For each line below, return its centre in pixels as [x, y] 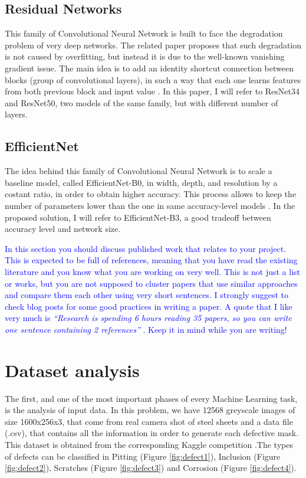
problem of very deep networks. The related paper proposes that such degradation [153, 45]
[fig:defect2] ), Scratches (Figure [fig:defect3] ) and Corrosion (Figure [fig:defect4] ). [151, 468]
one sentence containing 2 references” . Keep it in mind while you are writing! [146, 329]
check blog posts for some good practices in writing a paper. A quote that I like [149, 306]
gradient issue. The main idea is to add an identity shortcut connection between [149, 68]
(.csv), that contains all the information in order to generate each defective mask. [152, 433]
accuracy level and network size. [63, 229]
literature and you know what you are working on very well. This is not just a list [153, 271]
